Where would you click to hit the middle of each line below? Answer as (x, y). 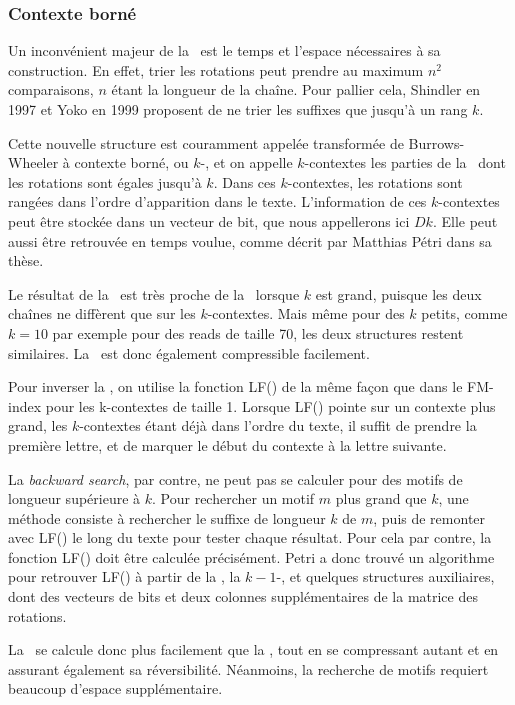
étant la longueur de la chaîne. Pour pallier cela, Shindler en (296, 89)
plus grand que (381, 498)
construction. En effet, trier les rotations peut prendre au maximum (216, 69)
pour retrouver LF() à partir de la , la (124, 576)
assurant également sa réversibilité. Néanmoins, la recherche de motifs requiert (248, 668)
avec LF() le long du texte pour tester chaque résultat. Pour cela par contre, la (250, 537)
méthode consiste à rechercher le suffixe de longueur (167, 517)
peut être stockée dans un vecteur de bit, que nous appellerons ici (209, 220)
